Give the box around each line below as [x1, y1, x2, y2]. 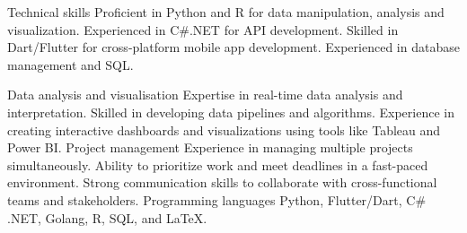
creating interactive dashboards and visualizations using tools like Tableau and [7, 120, 441, 139]
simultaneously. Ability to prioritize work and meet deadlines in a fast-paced [7, 155, 428, 174]
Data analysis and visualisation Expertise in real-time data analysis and [7, 85, 403, 104]
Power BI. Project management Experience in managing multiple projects [7, 138, 413, 157]
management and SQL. [7, 55, 134, 73]
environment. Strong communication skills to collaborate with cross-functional [7, 173, 437, 192]
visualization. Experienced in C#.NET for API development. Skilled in [7, 20, 399, 39]
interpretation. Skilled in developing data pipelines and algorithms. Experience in [7, 102, 454, 121]
